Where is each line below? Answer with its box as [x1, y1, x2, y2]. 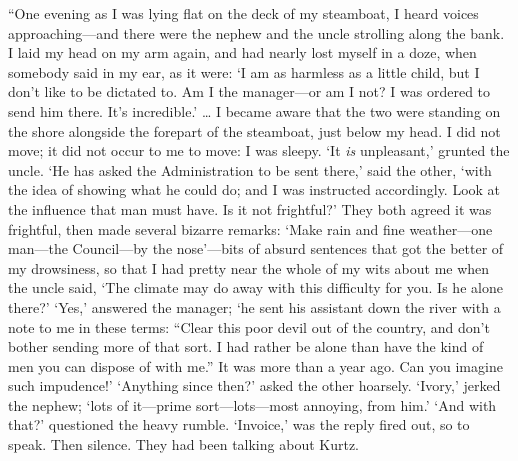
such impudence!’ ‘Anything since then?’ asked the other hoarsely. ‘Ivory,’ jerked [8, 375, 501, 396]
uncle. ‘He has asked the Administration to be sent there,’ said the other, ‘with [8, 159, 492, 180]
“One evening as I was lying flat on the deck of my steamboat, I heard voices [8, 3, 479, 23]
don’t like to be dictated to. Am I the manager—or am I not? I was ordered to [8, 81, 491, 102]
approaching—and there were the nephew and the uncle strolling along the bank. [8, 22, 505, 43]
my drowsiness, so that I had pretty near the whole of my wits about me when [8, 257, 490, 278]
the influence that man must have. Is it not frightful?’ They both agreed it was [8, 198, 492, 219]
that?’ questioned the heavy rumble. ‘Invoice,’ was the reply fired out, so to [8, 414, 470, 435]
